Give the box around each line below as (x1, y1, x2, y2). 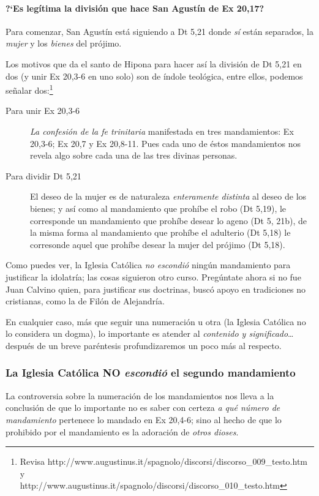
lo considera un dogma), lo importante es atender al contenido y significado (6, 327, 288, 340)
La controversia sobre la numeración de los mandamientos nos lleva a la (6, 389, 274, 402)
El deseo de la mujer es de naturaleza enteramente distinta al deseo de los (30, 190, 307, 203)
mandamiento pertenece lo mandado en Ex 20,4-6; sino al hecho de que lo (6, 413, 282, 426)
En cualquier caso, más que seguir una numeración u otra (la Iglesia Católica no (6, 315, 306, 328)
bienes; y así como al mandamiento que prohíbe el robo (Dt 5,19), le (30, 201, 287, 214)
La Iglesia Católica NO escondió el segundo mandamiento (6, 365, 296, 380)
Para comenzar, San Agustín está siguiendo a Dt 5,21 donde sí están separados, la (6, 24, 313, 37)
